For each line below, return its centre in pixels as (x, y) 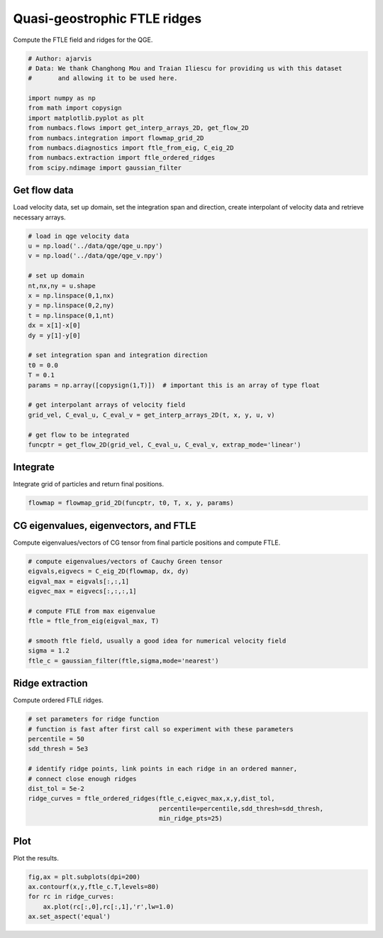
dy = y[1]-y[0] (54, 335)
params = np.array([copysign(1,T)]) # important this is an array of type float (174, 385)
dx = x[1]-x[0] (54, 326)
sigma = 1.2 (49, 651)
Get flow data (43, 191)
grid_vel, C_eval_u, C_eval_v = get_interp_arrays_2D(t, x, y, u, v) (151, 415)
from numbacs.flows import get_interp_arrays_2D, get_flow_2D (138, 128)
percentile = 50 (56, 739)
